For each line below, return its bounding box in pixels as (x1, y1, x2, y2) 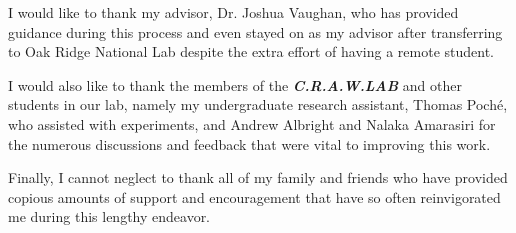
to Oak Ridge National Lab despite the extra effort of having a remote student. (8, 41, 494, 62)
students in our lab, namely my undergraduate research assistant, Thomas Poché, (8, 94, 508, 115)
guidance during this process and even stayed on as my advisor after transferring (8, 21, 503, 42)
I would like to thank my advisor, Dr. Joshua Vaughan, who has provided (8, 2, 459, 22)
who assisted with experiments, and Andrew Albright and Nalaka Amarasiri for (8, 113, 496, 134)
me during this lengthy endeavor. (8, 206, 211, 227)
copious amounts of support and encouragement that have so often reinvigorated (8, 186, 501, 207)
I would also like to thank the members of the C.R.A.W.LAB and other (8, 74, 462, 95)
